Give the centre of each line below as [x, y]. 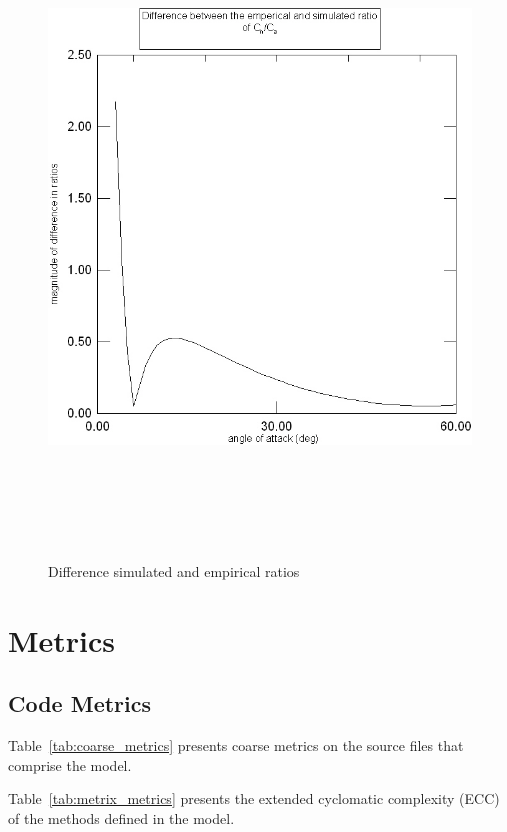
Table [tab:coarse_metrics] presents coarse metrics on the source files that [236, 745]
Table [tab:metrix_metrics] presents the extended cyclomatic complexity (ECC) [254, 798]
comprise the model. [70, 764]
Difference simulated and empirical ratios [174, 571]
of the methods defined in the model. [121, 817]
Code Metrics [80, 703]
